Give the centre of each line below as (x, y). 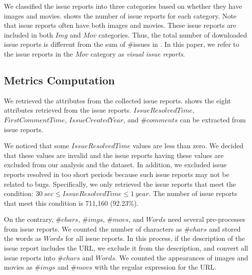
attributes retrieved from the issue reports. (68, 110)
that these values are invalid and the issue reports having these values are (114, 155)
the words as (23, 238)
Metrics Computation (59, 80)
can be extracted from (213, 119)
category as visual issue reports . (138, 53)
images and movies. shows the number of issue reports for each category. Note (120, 15)
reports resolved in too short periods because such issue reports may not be (117, 174)
